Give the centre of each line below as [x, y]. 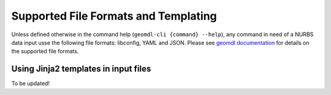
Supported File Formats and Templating [114, 16]
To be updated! [31, 83]
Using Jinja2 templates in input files [81, 69]
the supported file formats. [45, 51]
